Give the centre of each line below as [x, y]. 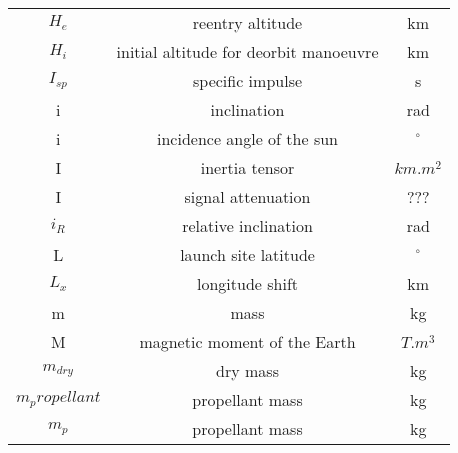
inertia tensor [247, 167]
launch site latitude [247, 254]
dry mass [247, 370]
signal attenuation [247, 196]
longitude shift [248, 283]
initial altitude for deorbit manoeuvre [247, 51]
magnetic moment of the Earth [247, 341]
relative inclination [247, 225]
